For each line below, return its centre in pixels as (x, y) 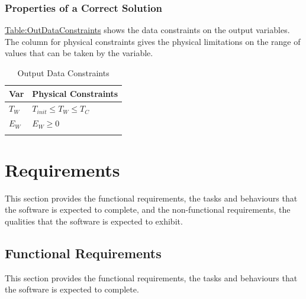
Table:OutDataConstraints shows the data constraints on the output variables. (147, 30)
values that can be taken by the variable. (79, 53)
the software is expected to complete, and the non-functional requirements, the (148, 209)
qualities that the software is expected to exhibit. (94, 221)
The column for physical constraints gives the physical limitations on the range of (153, 41)
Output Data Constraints (63, 73)
